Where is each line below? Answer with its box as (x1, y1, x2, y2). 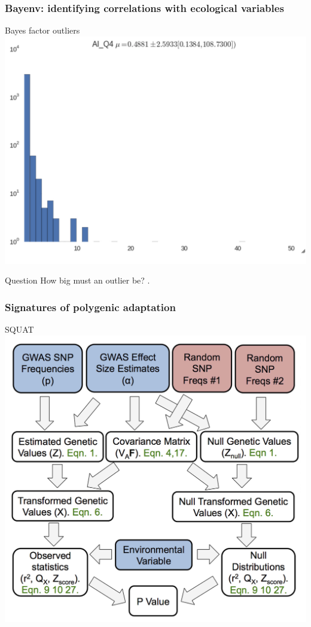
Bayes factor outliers (5, 24, 80, 37)
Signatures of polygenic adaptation (5, 299, 176, 314)
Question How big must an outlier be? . (5, 274, 150, 287)
